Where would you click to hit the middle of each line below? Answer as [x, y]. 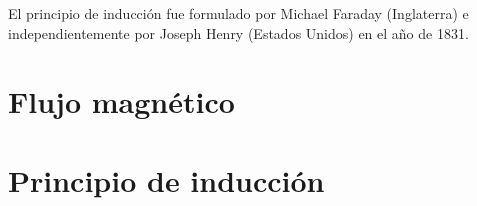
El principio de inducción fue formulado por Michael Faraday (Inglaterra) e [238, 13]
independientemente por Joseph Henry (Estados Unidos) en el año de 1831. [238, 32]
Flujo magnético [121, 101]
